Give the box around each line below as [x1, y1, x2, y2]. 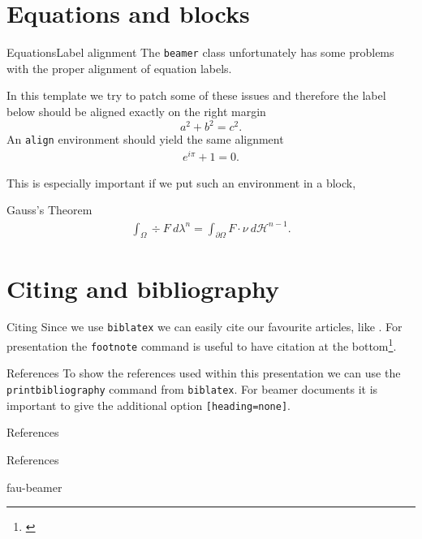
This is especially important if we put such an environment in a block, [6, 174, 356, 191]
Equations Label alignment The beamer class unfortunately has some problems [6, 44, 394, 61]
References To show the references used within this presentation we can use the [6, 364, 401, 382]
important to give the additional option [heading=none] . [6, 396, 291, 413]
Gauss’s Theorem [6, 201, 93, 218]
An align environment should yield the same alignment [6, 131, 284, 148]
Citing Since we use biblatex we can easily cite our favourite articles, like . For [6, 318, 403, 335]
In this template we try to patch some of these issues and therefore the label [6, 87, 386, 104]
